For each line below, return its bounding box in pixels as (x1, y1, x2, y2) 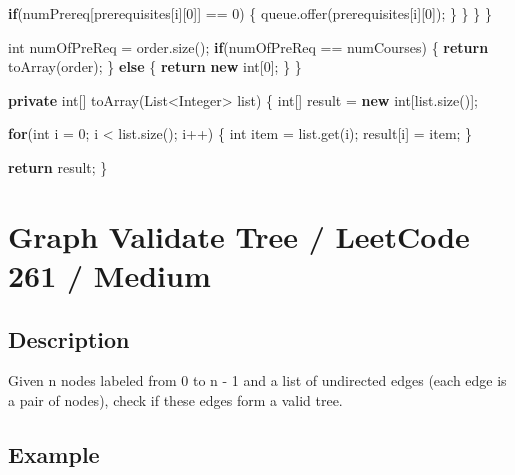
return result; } (8, 156, 108, 177)
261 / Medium (8, 254, 211, 295)
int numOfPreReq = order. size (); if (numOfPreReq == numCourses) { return (8, 36, 489, 57)
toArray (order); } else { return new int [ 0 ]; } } (8, 56, 302, 77)
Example (8, 438, 100, 469)
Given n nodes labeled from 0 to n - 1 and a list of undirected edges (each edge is (8, 370, 507, 391)
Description (8, 323, 130, 354)
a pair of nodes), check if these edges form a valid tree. (8, 389, 343, 410)
